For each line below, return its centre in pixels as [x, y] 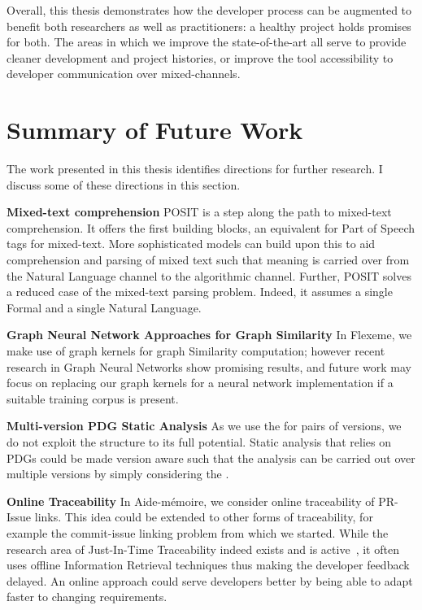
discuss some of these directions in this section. [124, 184]
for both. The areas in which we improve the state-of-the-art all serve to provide [207, 42]
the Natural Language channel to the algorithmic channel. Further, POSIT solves [209, 275]
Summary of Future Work [155, 130]
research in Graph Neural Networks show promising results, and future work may [209, 366]
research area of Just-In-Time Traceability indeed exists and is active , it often [203, 549]
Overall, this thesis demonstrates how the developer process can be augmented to [209, 10]
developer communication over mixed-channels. [124, 74]
